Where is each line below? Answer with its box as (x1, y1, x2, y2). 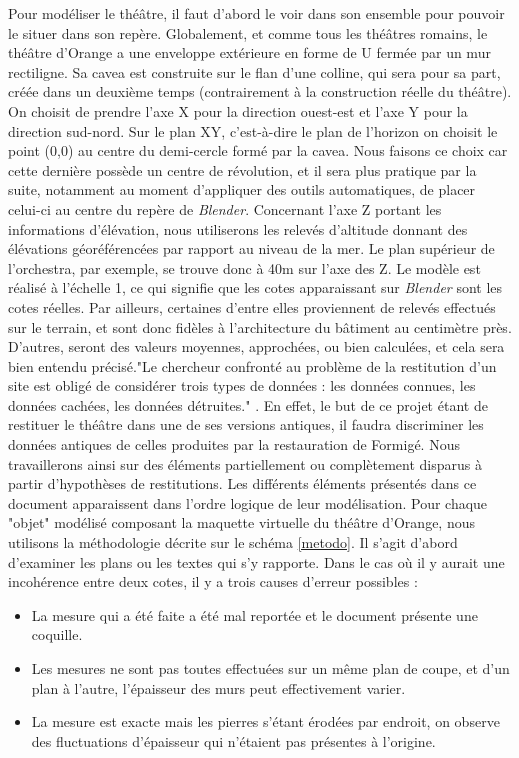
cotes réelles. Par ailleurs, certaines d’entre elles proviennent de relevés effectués (8, 296, 496, 317)
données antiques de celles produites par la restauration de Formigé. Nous (8, 434, 460, 455)
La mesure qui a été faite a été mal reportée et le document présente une (31, 604, 478, 625)
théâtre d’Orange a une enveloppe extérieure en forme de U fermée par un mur (8, 42, 491, 63)
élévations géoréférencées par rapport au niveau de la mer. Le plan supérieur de (8, 238, 495, 259)
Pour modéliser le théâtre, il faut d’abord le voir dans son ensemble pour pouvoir (8, 3, 505, 23)
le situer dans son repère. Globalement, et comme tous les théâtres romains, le (8, 22, 488, 43)
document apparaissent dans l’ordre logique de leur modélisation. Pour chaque (8, 492, 488, 513)
